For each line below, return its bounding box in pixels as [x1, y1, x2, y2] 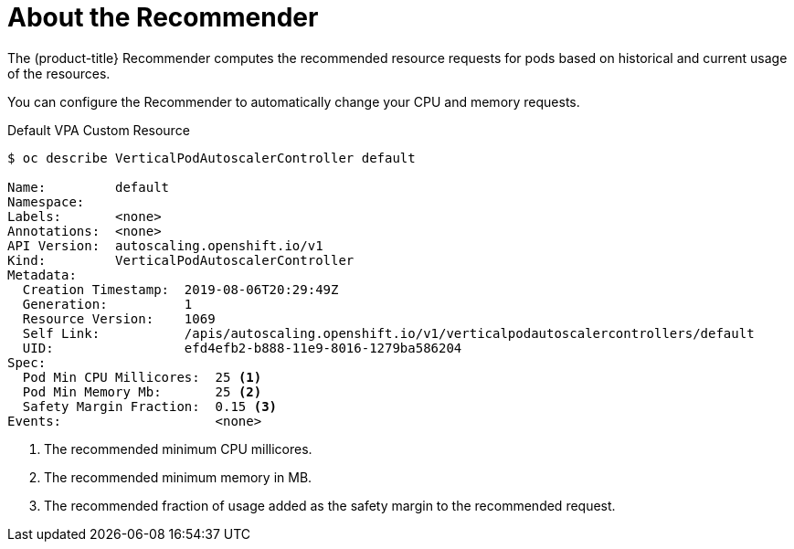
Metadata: [7, 267, 77, 282]
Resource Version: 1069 [22, 311, 216, 326]
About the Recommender [7, 2, 319, 33]
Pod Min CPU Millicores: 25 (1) [22, 369, 262, 385]
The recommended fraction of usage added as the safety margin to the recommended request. [44, 497, 616, 513]
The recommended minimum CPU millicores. [44, 440, 312, 457]
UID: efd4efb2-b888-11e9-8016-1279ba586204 [22, 340, 462, 355]
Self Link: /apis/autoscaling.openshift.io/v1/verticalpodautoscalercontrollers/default [22, 325, 755, 341]
